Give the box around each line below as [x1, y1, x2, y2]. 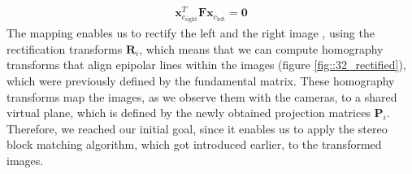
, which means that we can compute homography [139, 40, 384, 57]
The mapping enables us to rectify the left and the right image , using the [7, 24, 375, 41]
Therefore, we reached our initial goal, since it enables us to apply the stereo [7, 120, 388, 137]
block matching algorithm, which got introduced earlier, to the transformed [7, 136, 382, 153]
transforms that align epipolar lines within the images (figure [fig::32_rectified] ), [7, 56, 406, 73]
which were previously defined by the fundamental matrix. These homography [7, 72, 395, 89]
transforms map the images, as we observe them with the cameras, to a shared [7, 88, 397, 105]
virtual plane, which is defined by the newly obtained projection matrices [7, 104, 371, 121]
